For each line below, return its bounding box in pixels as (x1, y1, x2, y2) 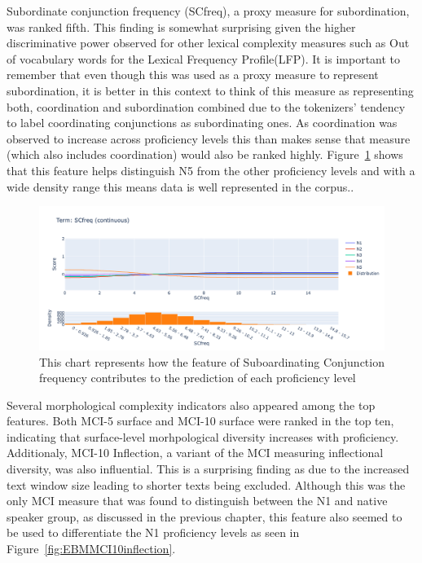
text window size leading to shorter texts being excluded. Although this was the (7, 476, 406, 493)
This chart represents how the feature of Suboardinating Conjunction (39, 353, 385, 370)
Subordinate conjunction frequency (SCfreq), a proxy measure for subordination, (7, 2, 410, 19)
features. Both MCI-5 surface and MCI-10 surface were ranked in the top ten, (7, 412, 394, 429)
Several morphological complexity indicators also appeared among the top (7, 396, 376, 413)
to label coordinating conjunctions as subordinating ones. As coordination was (7, 114, 398, 131)
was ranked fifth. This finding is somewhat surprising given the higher (7, 18, 356, 35)
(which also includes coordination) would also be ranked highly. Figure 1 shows (7, 146, 403, 163)
